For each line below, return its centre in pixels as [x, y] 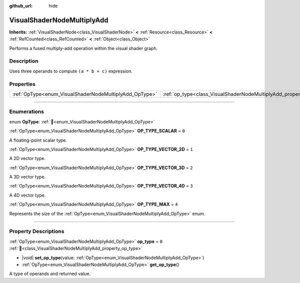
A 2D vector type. [27, 158]
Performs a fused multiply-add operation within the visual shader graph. [83, 48]
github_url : [21, 6]
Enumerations [27, 111]
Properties [22, 84]
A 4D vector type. [27, 195]
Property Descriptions [37, 231]
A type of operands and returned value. [50, 274]
